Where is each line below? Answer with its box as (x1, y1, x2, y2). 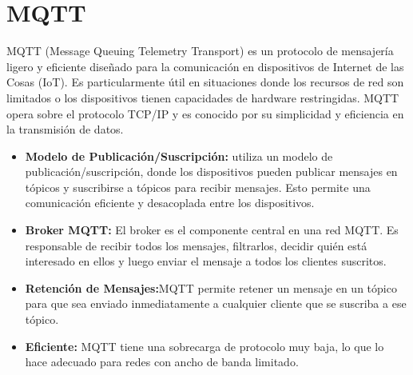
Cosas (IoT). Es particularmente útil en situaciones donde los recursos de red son (6, 74, 404, 90)
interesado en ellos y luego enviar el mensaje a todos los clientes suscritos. (25, 253, 387, 269)
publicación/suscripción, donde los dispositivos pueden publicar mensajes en (25, 163, 398, 180)
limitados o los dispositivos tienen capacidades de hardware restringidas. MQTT (6, 89, 399, 106)
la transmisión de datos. (6, 121, 124, 138)
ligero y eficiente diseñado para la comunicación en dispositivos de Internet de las (6, 58, 404, 74)
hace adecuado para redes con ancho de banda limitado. (25, 353, 299, 370)
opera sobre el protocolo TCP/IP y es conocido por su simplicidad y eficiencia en (6, 105, 404, 122)
